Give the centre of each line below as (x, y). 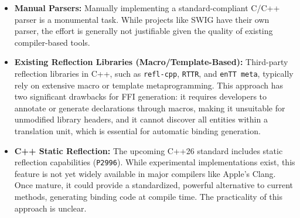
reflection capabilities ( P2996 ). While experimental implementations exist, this (155, 162)
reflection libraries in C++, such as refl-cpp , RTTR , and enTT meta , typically (154, 73)
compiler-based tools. (52, 42)
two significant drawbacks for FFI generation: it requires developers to (141, 96)
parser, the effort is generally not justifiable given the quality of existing (144, 31)
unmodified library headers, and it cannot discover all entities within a (141, 119)
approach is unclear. (50, 208)
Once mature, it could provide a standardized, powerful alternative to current (154, 185)
